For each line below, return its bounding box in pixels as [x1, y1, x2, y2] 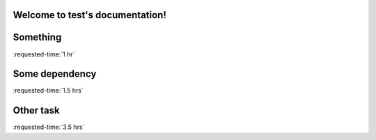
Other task [13, 104, 60, 116]
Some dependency [13, 68, 97, 80]
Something [13, 31, 62, 43]
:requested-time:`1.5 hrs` [13, 86, 84, 95]
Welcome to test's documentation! [13, 9, 167, 21]
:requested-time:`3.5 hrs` [13, 123, 85, 132]
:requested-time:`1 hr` [13, 49, 75, 59]
